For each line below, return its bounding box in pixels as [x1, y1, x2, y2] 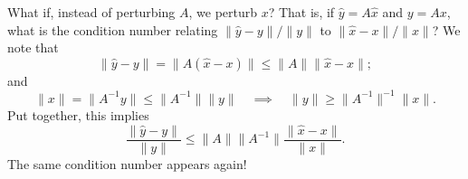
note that [7, 38, 59, 57]
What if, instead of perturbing [7, 3, 176, 21]
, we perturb [188, 3, 258, 21]
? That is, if [268, 3, 335, 21]
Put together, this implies [7, 105, 149, 124]
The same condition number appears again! [7, 154, 247, 173]
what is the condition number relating [7, 20, 218, 39]
